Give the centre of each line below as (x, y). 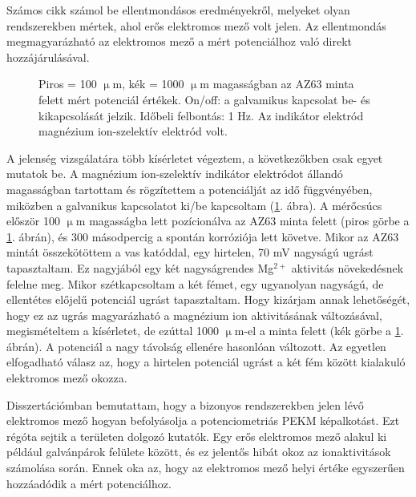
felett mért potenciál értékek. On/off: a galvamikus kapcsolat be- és (204, 99)
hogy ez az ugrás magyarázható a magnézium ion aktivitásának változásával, (194, 315)
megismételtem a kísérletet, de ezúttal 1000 (113, 331)
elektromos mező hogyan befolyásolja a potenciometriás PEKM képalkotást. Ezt (203, 420)
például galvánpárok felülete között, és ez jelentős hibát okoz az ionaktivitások (199, 452)
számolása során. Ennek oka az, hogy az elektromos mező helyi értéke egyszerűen (206, 468)
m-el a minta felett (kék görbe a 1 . (319, 331)
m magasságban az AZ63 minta (277, 84)
